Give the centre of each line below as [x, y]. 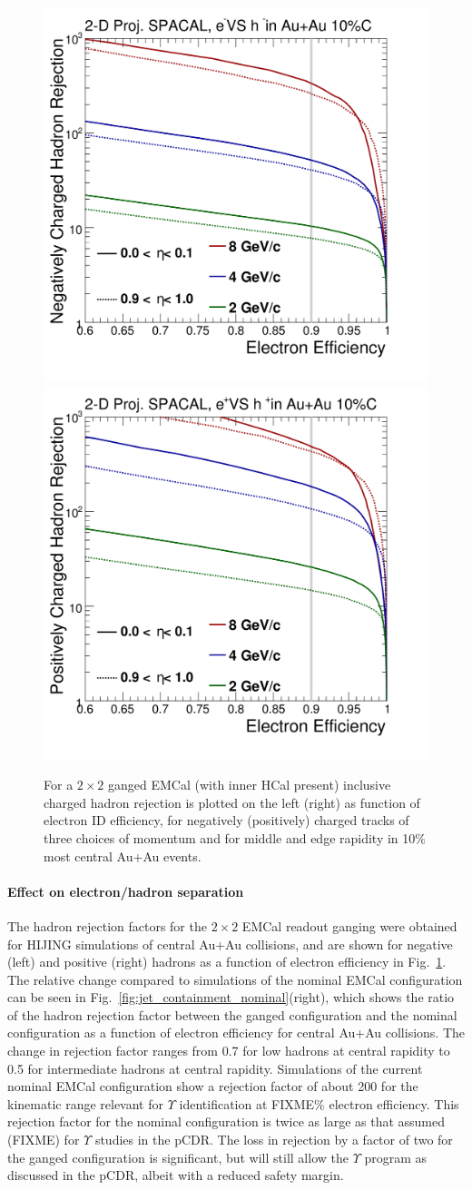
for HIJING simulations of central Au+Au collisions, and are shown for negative [230, 944]
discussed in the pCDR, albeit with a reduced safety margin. [176, 1175]
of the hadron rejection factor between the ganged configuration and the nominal [232, 1014]
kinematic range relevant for [86, 1103]
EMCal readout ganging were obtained [349, 925]
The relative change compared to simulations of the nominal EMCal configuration [235, 979]
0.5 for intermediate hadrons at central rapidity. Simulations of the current [215, 1068]
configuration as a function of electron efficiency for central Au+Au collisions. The [236, 1033]
